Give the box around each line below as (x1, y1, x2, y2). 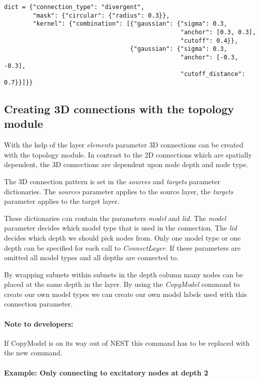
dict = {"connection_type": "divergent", (4, 4, 145, 11)
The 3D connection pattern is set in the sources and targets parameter (4, 176, 220, 186)
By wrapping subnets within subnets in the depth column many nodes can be (4, 269, 243, 279)
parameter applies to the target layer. (4, 196, 120, 206)
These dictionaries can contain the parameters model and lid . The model (4, 212, 226, 223)
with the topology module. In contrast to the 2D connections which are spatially (4, 149, 252, 160)
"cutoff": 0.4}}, (180, 37, 238, 44)
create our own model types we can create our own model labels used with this (4, 288, 247, 299)
